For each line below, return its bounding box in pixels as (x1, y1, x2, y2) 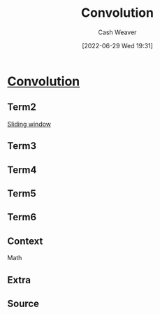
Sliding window (7, 120, 51, 128)
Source (7, 297, 40, 309)
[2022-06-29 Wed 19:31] (81, 41, 154, 50)
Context (7, 235, 43, 247)
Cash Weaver (98, 28, 137, 36)
